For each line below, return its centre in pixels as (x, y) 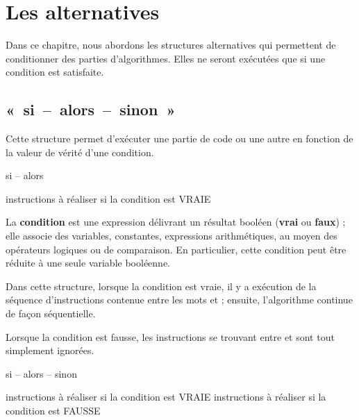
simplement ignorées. (50, 350)
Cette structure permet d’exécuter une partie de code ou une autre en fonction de (179, 138)
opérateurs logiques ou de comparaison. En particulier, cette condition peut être (176, 249)
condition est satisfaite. (55, 72)
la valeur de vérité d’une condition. (80, 152)
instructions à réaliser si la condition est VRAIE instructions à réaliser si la (166, 397)
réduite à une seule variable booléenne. (88, 263)
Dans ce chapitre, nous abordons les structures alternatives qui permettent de (171, 45)
